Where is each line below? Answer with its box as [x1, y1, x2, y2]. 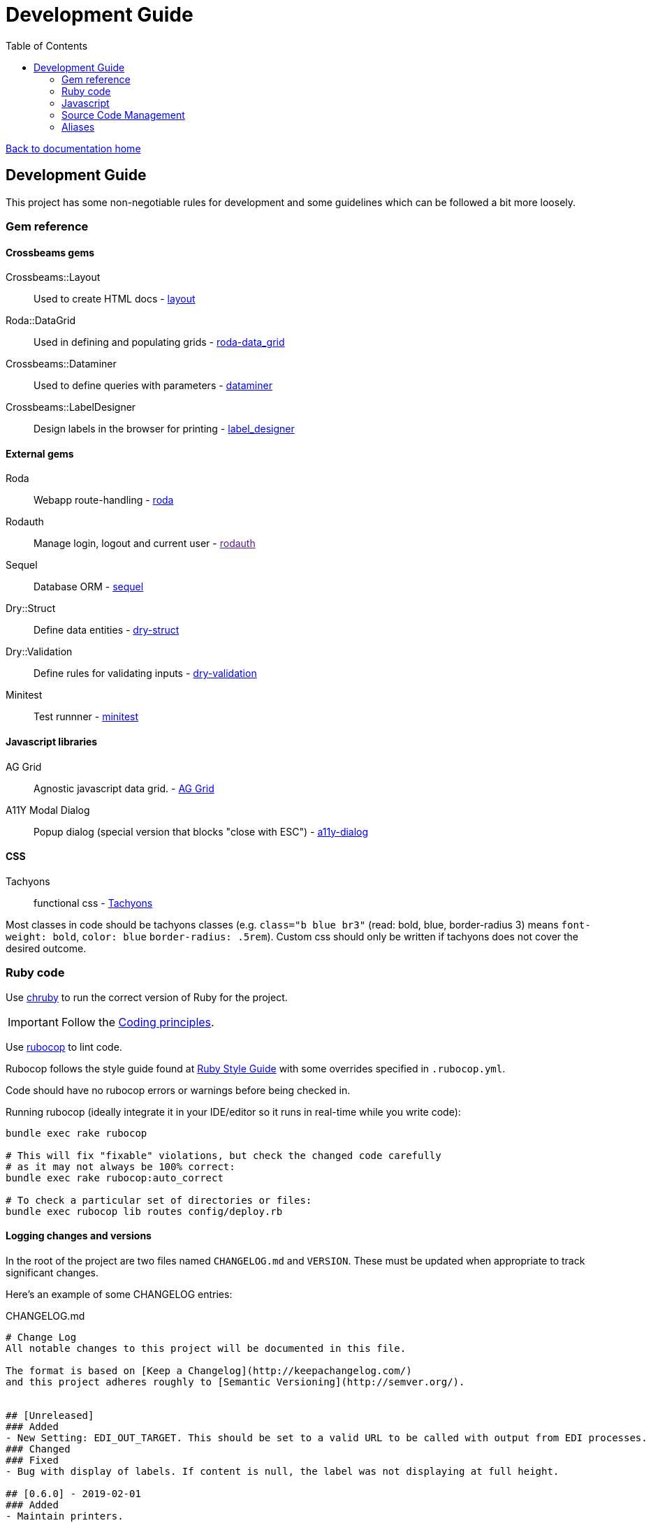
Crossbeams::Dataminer [6, 358, 117, 370]
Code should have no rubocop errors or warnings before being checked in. [6, 1084, 351, 1096]
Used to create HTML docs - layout [34, 293, 196, 305]
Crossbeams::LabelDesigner [6, 401, 136, 414]
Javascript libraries [6, 736, 98, 748]
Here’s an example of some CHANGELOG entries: [6, 1288, 233, 1300]
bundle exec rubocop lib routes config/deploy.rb [6, 1205, 283, 1217]
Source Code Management [61, 108, 185, 121]
